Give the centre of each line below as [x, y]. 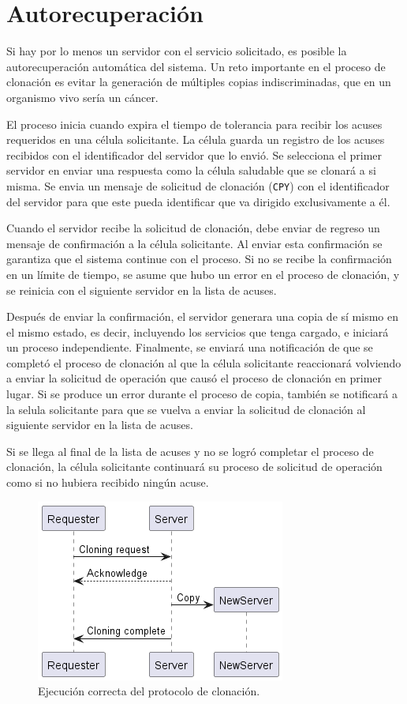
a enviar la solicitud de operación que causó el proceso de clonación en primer [194, 378]
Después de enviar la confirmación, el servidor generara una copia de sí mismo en [202, 316]
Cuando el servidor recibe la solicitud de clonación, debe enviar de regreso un [193, 228]
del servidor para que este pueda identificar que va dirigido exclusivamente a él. [198, 201]
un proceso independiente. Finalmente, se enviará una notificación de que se [190, 347]
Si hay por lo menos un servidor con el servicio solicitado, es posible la [177, 51]
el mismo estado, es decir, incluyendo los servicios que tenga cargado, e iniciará [198, 331]
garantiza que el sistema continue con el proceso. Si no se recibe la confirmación [199, 259]
